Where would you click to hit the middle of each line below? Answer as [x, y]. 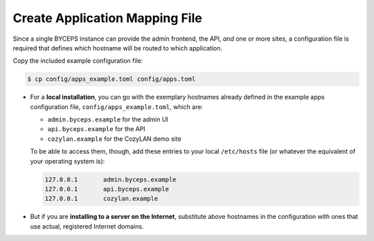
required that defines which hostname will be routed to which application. [118, 48]
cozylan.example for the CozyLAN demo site [114, 139]
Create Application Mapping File [107, 18]
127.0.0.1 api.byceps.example [107, 189]
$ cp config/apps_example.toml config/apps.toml [112, 79]
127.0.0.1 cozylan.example [101, 199]
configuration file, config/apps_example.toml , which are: [117, 106]
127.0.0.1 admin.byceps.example [110, 179]
